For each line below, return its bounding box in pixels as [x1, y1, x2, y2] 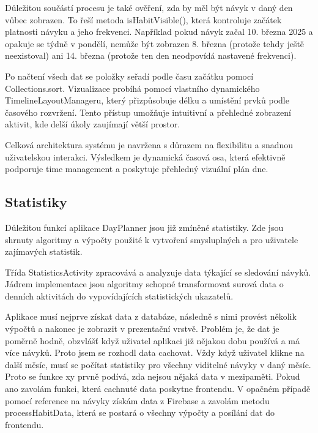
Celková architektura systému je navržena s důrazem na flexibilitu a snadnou [5, 138, 294, 151]
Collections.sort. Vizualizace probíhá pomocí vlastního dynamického [5, 81, 260, 94]
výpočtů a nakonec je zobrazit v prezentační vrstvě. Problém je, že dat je [5, 322, 279, 335]
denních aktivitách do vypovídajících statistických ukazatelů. [5, 289, 234, 302]
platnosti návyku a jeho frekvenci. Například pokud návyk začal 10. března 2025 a [5, 25, 313, 38]
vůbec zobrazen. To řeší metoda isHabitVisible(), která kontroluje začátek [5, 13, 282, 26]
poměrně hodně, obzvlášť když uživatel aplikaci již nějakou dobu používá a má [5, 334, 300, 347]
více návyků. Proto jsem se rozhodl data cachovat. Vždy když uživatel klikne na [5, 346, 305, 359]
